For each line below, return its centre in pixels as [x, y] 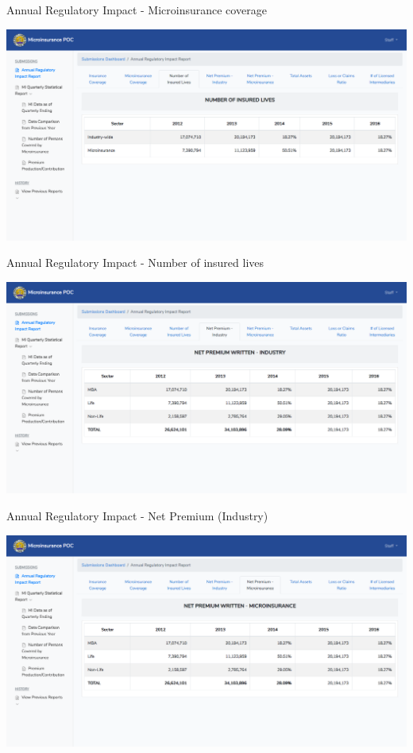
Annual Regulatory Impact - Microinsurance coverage [137, 10]
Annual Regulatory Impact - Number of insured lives [135, 263]
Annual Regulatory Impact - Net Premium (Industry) [137, 515]
